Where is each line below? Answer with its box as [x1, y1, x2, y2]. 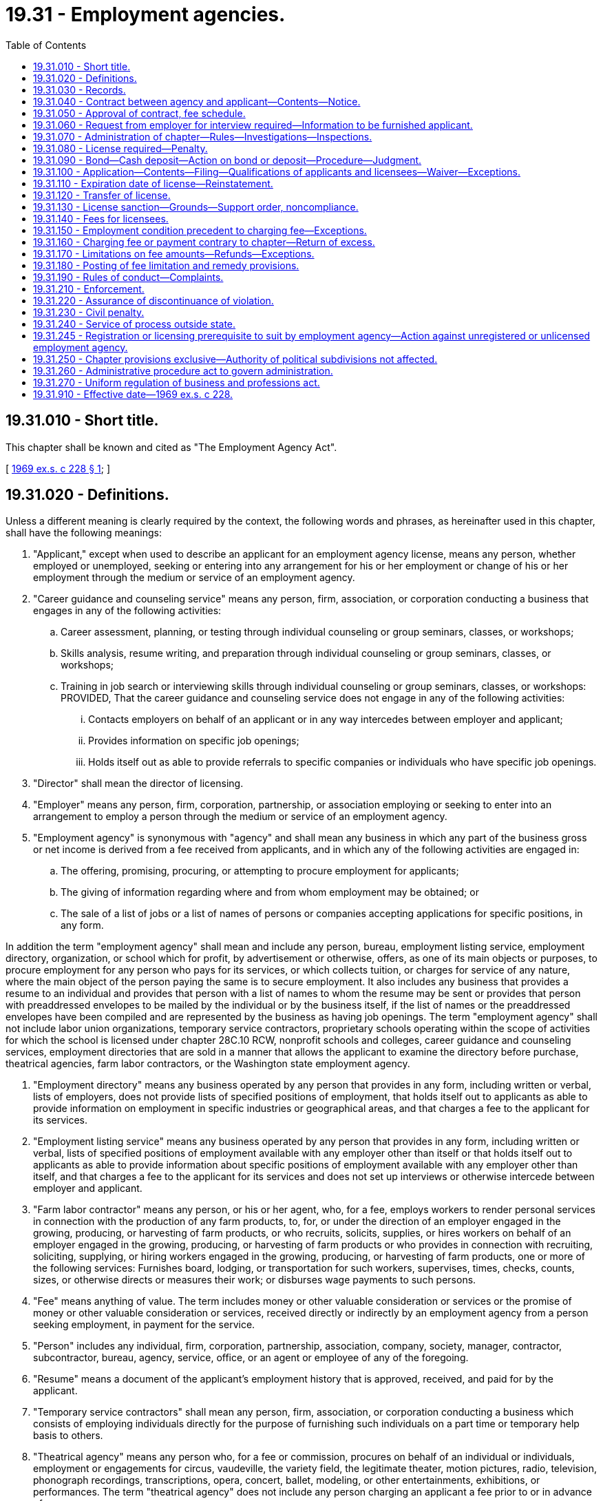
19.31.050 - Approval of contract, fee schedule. [33, 107, 246, 119]
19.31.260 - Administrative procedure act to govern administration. [33, 364, 333, 377]
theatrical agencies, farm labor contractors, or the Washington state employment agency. [6, 1058, 410, 1070]
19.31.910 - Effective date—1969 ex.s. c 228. [33, 388, 233, 400]
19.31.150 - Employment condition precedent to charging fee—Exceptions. [33, 224, 367, 236]
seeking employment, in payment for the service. [33, 1319, 255, 1331]
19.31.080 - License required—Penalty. [33, 142, 208, 154]
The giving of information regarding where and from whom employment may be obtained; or [61, 886, 479, 899]
